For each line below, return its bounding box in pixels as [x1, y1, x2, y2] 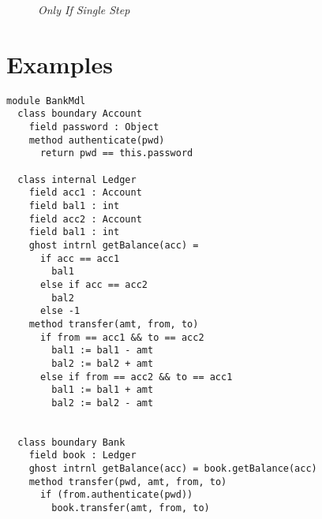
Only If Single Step [38, 2, 130, 17]
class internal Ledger [17, 174, 137, 185]
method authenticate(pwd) [28, 134, 165, 146]
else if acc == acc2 [39, 278, 148, 290]
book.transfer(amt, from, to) [51, 502, 210, 514]
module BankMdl [6, 95, 86, 106]
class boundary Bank [17, 436, 125, 448]
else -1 [39, 305, 80, 317]
